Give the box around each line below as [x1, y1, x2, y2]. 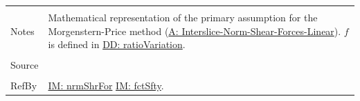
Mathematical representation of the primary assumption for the [48, 10, 318, 24]
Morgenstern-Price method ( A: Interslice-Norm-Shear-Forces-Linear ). [48, 23, 341, 38]
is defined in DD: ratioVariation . [48, 37, 186, 52]
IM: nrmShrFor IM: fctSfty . [48, 78, 164, 93]
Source [10, 58, 39, 72]
